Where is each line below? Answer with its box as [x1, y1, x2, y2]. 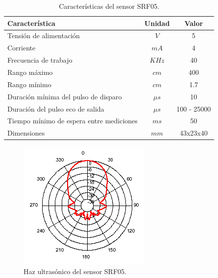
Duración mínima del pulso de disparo [7, 91, 122, 101]
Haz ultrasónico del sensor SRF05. [24, 266, 126, 276]
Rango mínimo [7, 79, 51, 89]
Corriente [7, 43, 36, 53]
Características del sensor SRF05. [59, 1, 160, 11]
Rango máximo [7, 67, 53, 77]
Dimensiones [7, 128, 45, 138]
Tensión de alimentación [7, 30, 80, 41]
